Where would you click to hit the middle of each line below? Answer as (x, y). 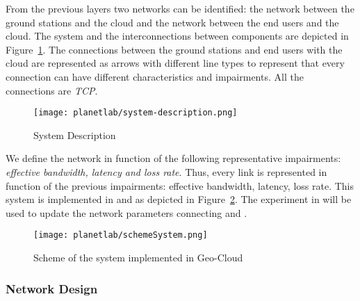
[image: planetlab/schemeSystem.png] (121, 235)
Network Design (52, 288)
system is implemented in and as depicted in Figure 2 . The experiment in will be (179, 199)
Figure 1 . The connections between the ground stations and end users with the (174, 49)
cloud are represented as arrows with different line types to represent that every (175, 63)
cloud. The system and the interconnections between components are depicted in (177, 36)
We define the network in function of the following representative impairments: (173, 158)
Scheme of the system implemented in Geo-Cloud (138, 258)
